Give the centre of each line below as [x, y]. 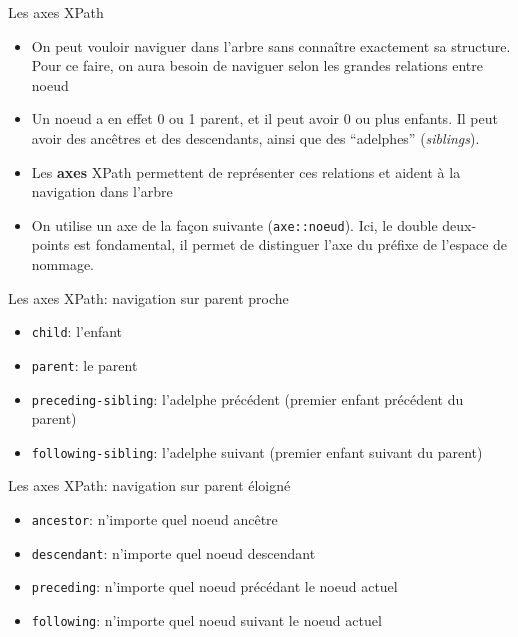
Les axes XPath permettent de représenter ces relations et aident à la [246, 171]
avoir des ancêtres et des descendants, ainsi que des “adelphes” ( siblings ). [255, 137]
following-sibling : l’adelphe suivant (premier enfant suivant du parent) [257, 451]
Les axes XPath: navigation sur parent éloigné [149, 485]
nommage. [63, 264]
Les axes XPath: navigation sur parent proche [148, 297]
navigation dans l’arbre [102, 191]
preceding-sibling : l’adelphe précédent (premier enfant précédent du [247, 398]
